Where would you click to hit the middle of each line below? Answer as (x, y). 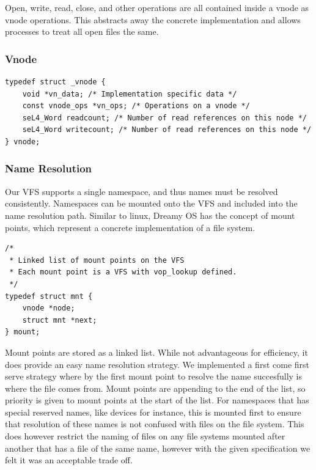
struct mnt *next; (60, 320)
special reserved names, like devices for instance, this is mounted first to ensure (153, 412)
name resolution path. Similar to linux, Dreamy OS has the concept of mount (150, 215)
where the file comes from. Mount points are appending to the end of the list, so (155, 388)
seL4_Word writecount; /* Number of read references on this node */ (167, 130)
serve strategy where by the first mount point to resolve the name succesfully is (154, 376)
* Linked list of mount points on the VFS (97, 260)
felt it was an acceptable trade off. (69, 460)
